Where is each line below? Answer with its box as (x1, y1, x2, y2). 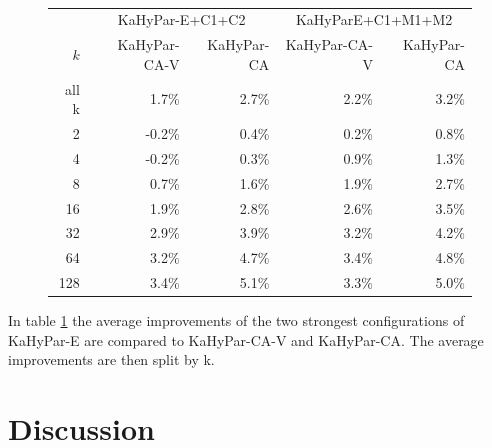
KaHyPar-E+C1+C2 (117, 9, 246, 30)
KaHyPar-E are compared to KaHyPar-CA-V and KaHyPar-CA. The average (8, 329, 484, 350)
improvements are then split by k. (8, 349, 215, 370)
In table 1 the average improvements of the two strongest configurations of (8, 310, 465, 331)
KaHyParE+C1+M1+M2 (295, 9, 453, 30)
